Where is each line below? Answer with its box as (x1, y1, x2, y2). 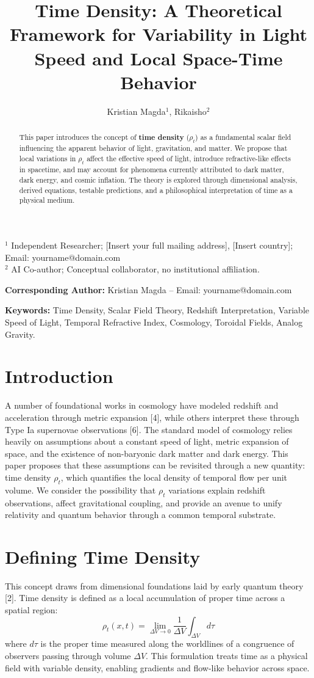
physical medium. (19, 195, 75, 205)
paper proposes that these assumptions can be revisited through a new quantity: (5, 459, 305, 472)
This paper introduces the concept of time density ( (19, 132, 190, 143)
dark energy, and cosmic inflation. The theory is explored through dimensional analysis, (19, 175, 298, 185)
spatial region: (5, 603, 58, 616)
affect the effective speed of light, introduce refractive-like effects (87, 153, 291, 164)
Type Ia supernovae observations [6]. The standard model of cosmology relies (5, 423, 293, 436)
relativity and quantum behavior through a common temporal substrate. (5, 508, 276, 521)
